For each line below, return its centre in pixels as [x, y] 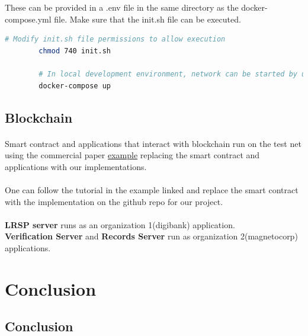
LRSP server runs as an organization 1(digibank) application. [120, 224]
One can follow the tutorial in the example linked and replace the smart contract [152, 189]
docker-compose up [75, 86]
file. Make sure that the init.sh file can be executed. [147, 19]
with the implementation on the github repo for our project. [114, 201]
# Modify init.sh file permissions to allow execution [115, 39]
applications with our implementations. [76, 166]
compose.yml [28, 19]
